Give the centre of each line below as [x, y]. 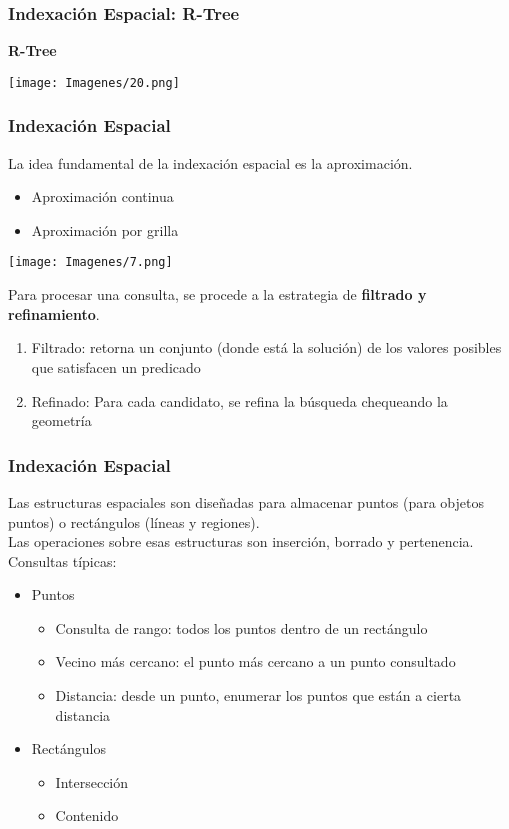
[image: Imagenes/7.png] [90, 262]
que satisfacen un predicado [116, 366]
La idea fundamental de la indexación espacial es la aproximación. [210, 162]
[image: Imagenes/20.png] [94, 82]
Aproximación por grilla [105, 229]
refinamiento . [54, 313]
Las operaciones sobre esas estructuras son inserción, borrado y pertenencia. [241, 541]
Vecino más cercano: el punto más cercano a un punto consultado [255, 661]
